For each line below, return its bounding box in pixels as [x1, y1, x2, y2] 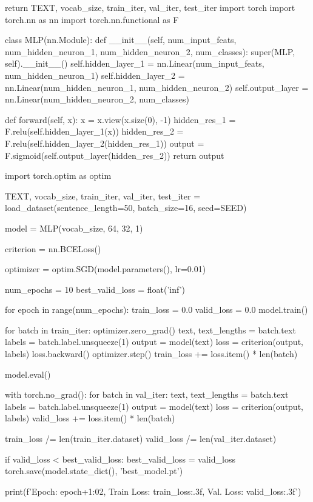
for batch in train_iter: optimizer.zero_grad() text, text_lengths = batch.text [5, 323, 296, 336]
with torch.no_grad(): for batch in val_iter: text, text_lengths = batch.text [5, 388, 289, 401]
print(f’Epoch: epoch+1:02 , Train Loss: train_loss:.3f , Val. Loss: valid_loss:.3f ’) [5, 484, 301, 497]
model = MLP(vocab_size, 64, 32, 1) [5, 221, 143, 234]
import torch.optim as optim [5, 169, 112, 182]
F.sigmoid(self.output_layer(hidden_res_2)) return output [5, 149, 224, 161]
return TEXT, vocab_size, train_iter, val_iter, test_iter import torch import [5, 1, 295, 13]
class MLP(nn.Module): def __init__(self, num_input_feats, [5, 33, 237, 46]
